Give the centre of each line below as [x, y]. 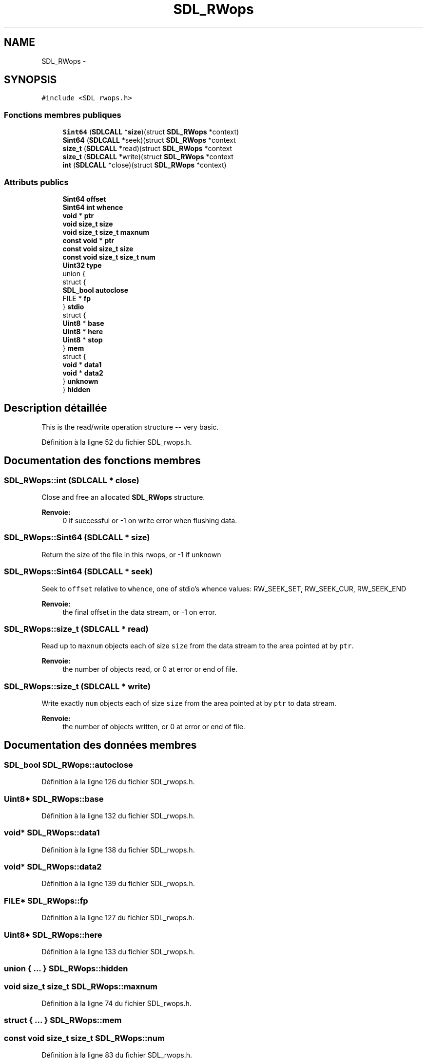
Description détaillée [56, 408]
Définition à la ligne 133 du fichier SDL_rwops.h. [118, 951]
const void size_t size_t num [109, 257]
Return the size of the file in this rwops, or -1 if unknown [131, 554]
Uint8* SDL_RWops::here [53, 935]
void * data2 [83, 373]
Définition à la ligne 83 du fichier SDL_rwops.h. [117, 1055]
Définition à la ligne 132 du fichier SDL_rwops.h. [118, 815]
